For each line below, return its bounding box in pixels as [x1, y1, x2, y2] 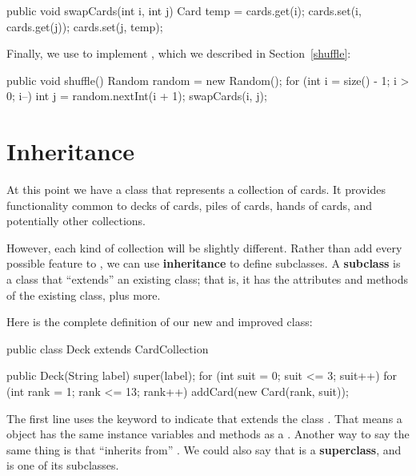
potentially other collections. [6, 212, 146, 229]
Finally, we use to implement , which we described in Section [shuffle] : [6, 45, 351, 62]
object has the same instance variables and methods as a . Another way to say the [6, 426, 410, 442]
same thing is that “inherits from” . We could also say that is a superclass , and [6, 441, 402, 458]
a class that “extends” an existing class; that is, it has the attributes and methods [6, 271, 409, 288]
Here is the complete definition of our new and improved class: [6, 313, 313, 330]
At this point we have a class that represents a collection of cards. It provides [6, 181, 386, 198]
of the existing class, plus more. [6, 286, 161, 303]
